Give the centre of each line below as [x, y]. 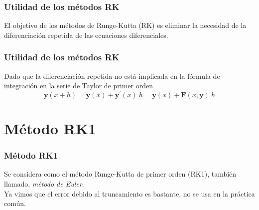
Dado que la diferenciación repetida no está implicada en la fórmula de [112, 76]
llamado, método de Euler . [44, 184]
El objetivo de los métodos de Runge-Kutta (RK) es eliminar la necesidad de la [125, 25]
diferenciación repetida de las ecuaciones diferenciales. [86, 35]
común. [15, 203]
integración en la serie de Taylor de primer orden [78, 86]
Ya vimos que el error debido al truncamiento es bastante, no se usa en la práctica [129, 193]
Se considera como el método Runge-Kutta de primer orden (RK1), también [120, 174]
